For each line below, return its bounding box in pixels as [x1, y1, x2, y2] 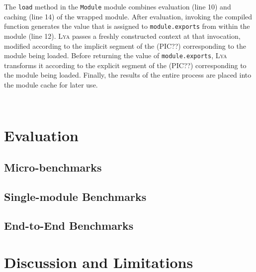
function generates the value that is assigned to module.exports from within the [4, 21, 250, 31]
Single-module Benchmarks [4, 188, 147, 204]
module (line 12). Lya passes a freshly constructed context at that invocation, [4, 30, 241, 41]
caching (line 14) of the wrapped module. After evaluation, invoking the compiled [4, 11, 253, 21]
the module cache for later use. [4, 79, 98, 90]
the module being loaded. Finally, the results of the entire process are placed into [4, 70, 252, 80]
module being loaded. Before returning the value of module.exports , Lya [4, 50, 227, 61]
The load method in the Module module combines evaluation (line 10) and [4, 1, 231, 11]
